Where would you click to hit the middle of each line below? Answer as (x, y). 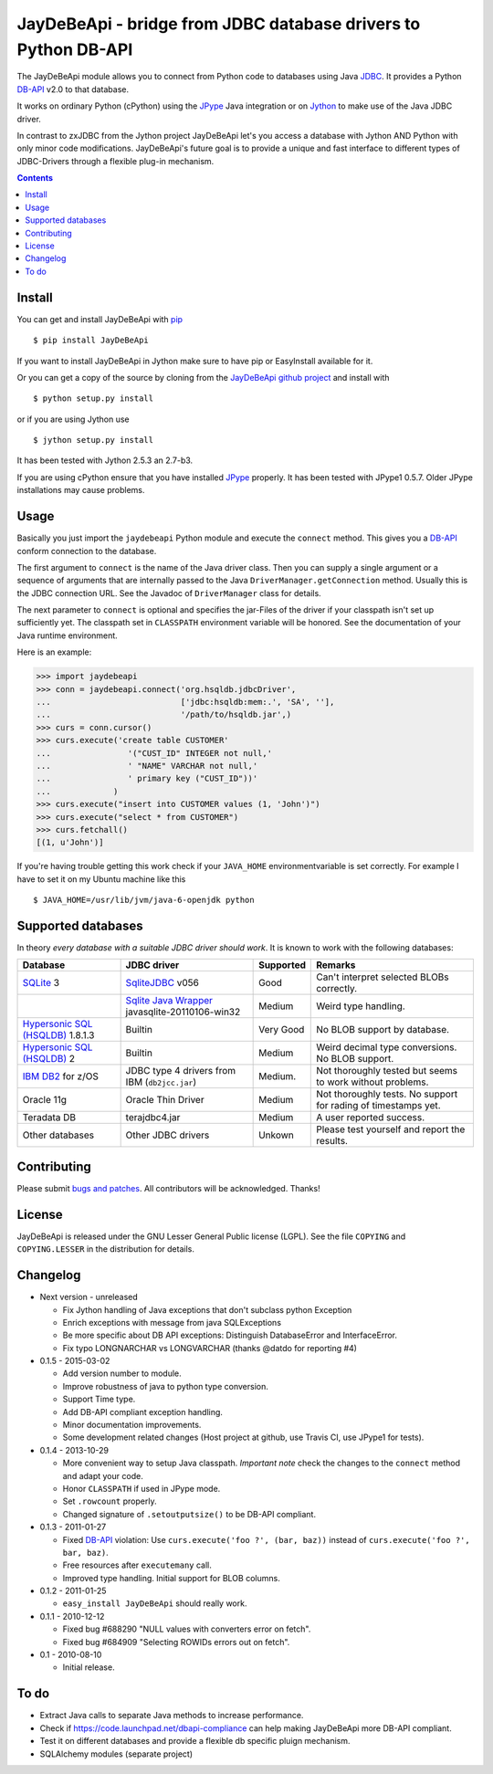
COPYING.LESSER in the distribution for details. (106, 1249)
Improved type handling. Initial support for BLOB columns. (171, 1578)
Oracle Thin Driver (165, 1100)
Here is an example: (54, 652)
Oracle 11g (45, 1100)
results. (332, 1141)
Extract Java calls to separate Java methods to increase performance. (172, 1716)
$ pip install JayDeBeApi (91, 341)
